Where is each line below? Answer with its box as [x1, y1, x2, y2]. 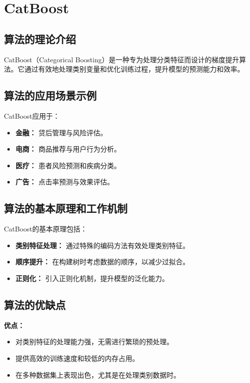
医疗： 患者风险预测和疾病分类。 [15, 160, 121, 170]
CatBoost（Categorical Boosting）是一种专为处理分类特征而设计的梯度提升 [4, 54, 239, 64]
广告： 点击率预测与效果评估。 [15, 177, 114, 187]
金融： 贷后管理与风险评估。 [15, 127, 107, 137]
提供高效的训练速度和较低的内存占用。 [15, 353, 139, 363]
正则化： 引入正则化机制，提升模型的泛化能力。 [15, 273, 169, 283]
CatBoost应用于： [4, 110, 60, 121]
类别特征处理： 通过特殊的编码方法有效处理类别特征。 [15, 240, 190, 250]
